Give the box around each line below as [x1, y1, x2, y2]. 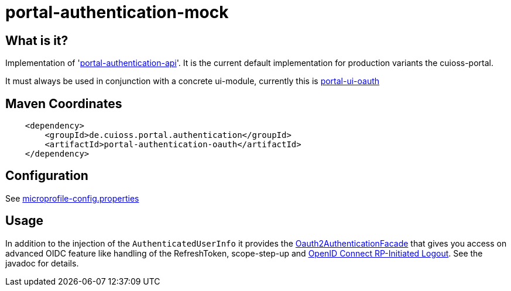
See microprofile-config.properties [5, 193, 139, 203]
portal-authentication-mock [5, 2, 229, 22]
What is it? [5, 33, 68, 48]
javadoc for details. [5, 258, 79, 268]
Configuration [5, 168, 88, 183]
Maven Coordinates [5, 96, 122, 111]
